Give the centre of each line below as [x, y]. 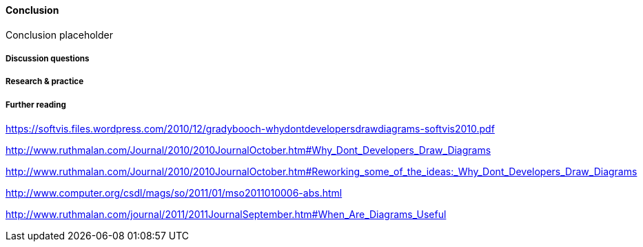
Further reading [36, 105]
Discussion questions [48, 59]
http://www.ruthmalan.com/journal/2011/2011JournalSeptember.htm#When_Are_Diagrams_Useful [226, 215]
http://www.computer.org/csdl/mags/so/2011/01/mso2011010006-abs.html [174, 193]
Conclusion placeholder [59, 34]
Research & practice [45, 82]
